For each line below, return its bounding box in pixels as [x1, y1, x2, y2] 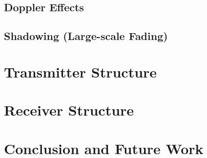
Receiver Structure [4, 100, 134, 120]
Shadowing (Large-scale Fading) [4, 28, 168, 43]
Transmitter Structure [4, 61, 157, 81]
